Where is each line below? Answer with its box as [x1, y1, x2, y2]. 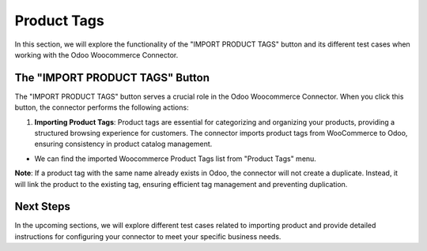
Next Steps [14, 200, 70, 213]
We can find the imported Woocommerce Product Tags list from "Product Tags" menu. [34, 154, 316, 163]
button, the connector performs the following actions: [14, 103, 189, 112]
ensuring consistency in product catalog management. [34, 139, 213, 149]
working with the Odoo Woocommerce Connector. [14, 50, 179, 59]
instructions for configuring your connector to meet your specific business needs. [14, 231, 282, 241]
